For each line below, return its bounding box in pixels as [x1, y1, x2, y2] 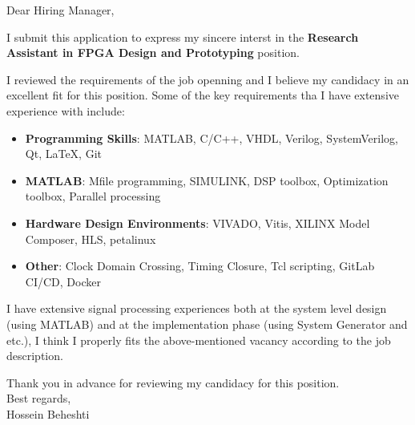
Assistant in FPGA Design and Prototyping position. [6, 44, 300, 61]
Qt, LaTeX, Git [25, 145, 102, 162]
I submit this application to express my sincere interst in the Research [6, 28, 359, 45]
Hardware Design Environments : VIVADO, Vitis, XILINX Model [25, 214, 370, 231]
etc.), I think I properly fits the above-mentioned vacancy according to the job [6, 331, 391, 348]
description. [6, 347, 63, 364]
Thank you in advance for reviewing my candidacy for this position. [6, 374, 340, 391]
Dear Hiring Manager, [6, 2, 115, 18]
